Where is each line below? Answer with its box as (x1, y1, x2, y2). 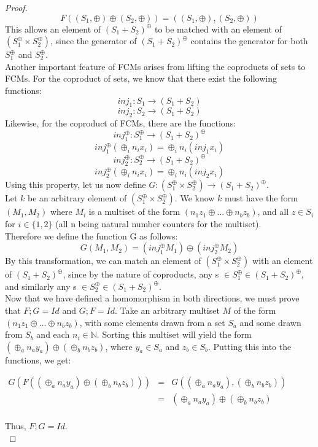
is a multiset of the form (88, 205, 180, 218)
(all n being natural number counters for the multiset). (55, 217, 262, 230)
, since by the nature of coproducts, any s (63, 268, 219, 281)
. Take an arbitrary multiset (115, 303, 220, 316)
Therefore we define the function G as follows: (5, 229, 178, 242)
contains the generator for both (190, 34, 308, 47)
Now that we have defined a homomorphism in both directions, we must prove (5, 292, 300, 305)
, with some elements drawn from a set (79, 316, 225, 328)
